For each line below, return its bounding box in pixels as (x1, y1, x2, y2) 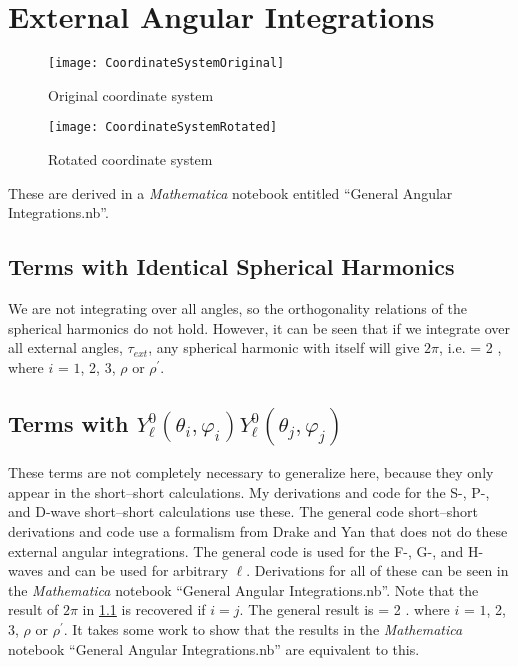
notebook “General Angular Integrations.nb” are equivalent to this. (8, 638, 420, 659)
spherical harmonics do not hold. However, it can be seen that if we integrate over (8, 317, 511, 338)
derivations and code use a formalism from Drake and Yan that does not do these (8, 520, 508, 541)
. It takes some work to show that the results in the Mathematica (63, 618, 463, 639)
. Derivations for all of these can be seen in (246, 560, 509, 581)
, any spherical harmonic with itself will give (148, 337, 420, 358)
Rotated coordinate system (48, 149, 213, 170)
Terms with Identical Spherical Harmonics (8, 251, 455, 282)
